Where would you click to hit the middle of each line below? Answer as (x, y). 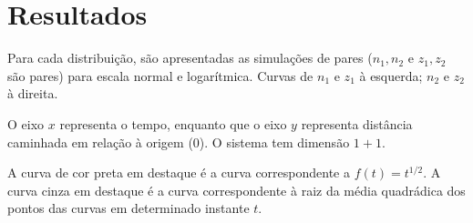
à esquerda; (391, 75)
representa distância (357, 123)
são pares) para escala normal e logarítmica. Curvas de (160, 75)
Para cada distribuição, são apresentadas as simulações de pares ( (190, 58)
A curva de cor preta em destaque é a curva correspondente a (179, 172)
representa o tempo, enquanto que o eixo (173, 123)
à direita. (33, 93)
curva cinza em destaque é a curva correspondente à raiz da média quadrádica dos (236, 190)
